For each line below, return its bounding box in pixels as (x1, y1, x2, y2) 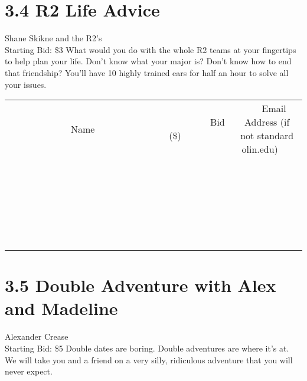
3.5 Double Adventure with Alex (5, 273, 276, 297)
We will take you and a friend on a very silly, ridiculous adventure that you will (5, 353, 293, 366)
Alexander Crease (5, 330, 68, 343)
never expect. (5, 365, 53, 377)
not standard (240, 129, 294, 143)
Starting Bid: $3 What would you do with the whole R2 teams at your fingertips (5, 43, 296, 55)
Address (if (244, 115, 290, 129)
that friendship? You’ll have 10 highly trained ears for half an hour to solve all (5, 66, 289, 78)
